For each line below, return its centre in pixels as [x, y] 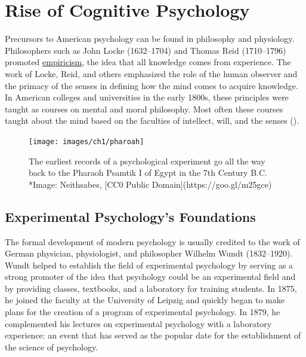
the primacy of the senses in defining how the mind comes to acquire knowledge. [152, 85]
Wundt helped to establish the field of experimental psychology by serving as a [149, 265]
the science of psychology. [52, 347]
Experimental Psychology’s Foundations [130, 216]
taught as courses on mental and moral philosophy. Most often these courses [144, 109]
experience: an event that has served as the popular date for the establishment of [153, 335]
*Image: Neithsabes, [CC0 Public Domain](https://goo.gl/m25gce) [150, 184]
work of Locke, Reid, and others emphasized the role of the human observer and [151, 73]
